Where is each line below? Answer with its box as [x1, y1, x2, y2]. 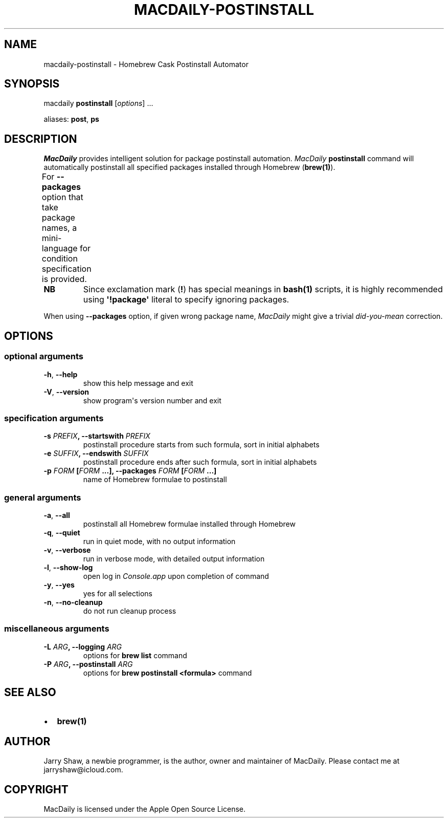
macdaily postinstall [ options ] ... [43, 99, 153, 108]
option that [41, 192, 83, 203]
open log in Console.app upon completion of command [83, 572, 269, 580]
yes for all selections [83, 589, 152, 598]
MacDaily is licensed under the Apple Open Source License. [43, 805, 246, 814]
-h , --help [43, 370, 78, 379]
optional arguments [4, 351, 83, 362]
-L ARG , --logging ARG [43, 642, 122, 651]
